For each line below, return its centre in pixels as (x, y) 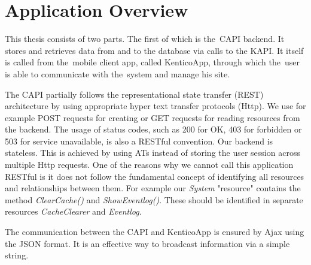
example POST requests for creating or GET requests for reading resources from (153, 117)
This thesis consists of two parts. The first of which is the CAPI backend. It (145, 39)
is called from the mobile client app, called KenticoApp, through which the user (153, 62)
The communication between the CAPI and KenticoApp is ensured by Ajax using (155, 232)
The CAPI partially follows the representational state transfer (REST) (134, 94)
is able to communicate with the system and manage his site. (117, 73)
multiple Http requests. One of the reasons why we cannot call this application (149, 165)
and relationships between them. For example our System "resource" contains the (153, 188)
